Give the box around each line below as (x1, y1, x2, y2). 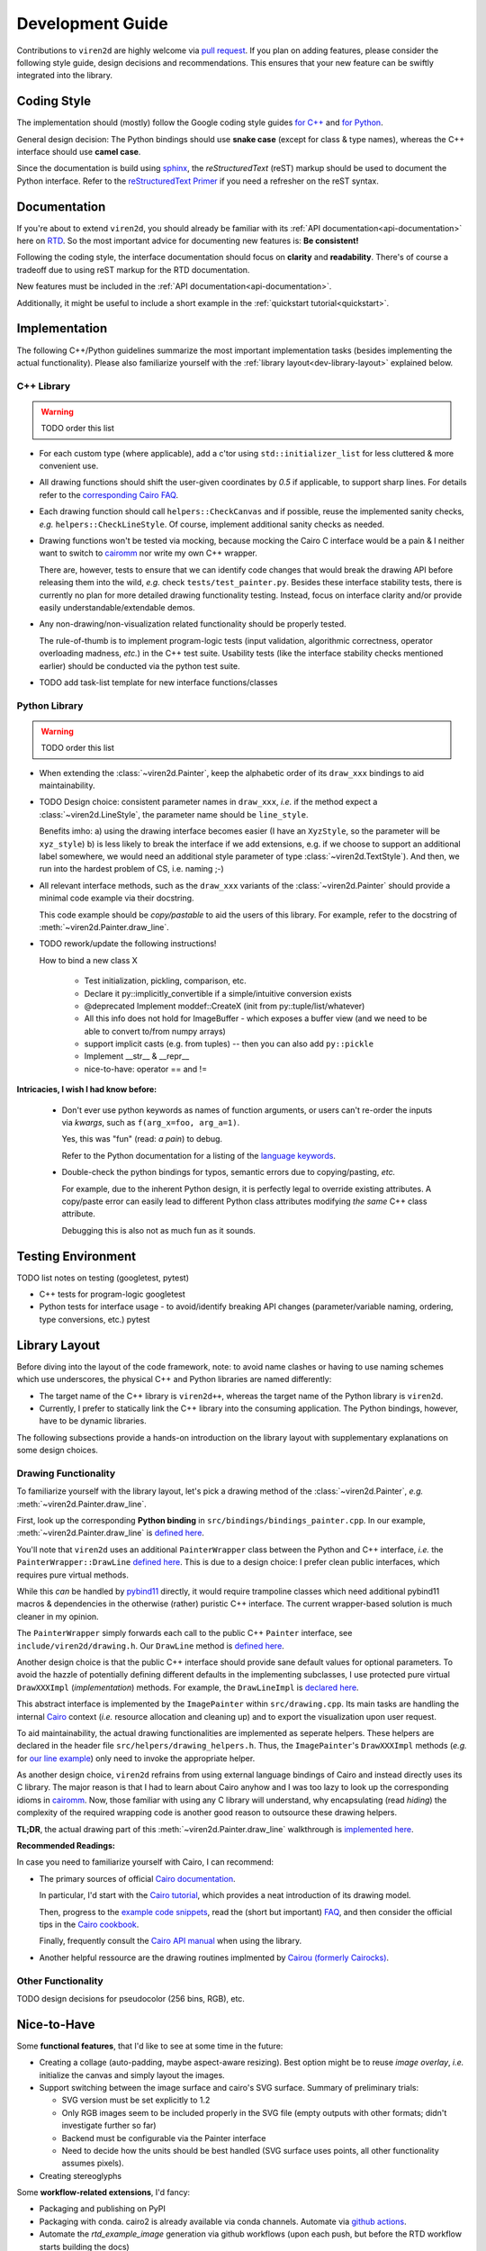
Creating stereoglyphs (39, 2170, 121, 2181)
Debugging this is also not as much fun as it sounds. (61, 1225, 256, 1235)
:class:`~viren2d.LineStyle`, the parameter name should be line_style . (39, 809, 309, 819)
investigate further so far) (61, 2120, 157, 2131)
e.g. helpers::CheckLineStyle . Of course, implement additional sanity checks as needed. (39, 519, 385, 529)
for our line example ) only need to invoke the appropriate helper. (16, 1752, 256, 1764)
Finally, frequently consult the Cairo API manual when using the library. (39, 1936, 301, 1947)
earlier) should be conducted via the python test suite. (39, 660, 240, 671)
